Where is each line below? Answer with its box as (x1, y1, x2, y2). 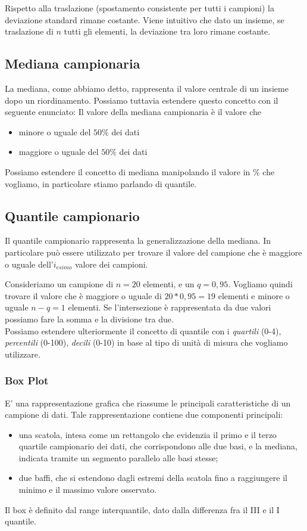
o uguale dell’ (5, 257, 54, 270)
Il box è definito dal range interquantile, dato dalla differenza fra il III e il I (5, 503, 280, 516)
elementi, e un (143, 278, 195, 290)
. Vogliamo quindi (228, 278, 293, 290)
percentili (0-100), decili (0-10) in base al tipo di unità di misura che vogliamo (5, 336, 288, 349)
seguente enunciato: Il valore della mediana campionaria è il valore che (5, 105, 262, 118)
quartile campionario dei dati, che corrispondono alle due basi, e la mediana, (18, 440, 297, 452)
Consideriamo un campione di (5, 278, 114, 290)
